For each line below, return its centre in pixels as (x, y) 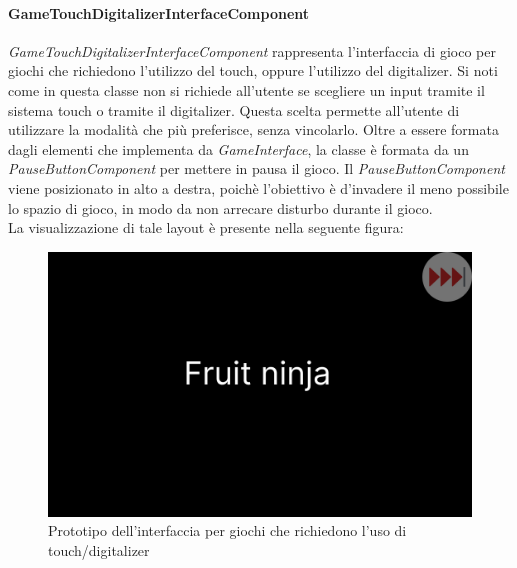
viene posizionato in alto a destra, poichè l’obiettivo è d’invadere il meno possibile (258, 187)
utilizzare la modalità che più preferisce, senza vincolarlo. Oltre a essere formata (253, 129)
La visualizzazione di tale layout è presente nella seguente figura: (206, 227)
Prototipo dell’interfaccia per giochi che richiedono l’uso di (227, 530)
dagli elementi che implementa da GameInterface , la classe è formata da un (238, 148)
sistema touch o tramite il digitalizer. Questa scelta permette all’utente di (234, 109)
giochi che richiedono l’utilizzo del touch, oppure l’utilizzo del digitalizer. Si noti (253, 70)
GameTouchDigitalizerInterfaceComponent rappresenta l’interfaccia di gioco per (252, 50)
